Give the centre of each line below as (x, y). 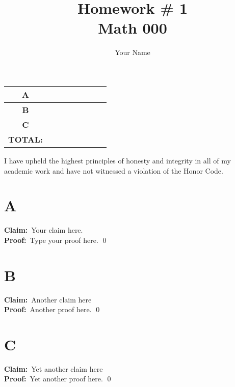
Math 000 (133, 28)
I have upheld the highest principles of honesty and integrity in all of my (118, 160)
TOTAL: (25, 139)
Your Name (133, 52)
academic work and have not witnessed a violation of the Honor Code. (114, 170)
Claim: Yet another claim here (54, 368)
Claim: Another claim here (48, 299)
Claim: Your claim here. (44, 230)
